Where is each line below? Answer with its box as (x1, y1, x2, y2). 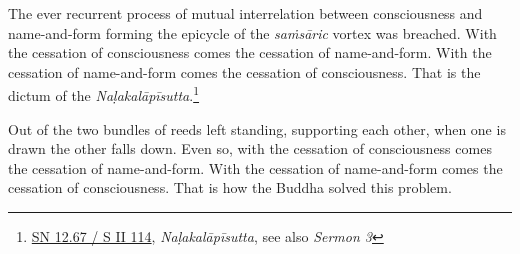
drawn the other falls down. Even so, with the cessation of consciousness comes (8, 138, 492, 159)
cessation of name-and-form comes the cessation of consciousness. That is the (8, 61, 481, 82)
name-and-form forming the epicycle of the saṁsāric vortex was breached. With (8, 22, 497, 43)
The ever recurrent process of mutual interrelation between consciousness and (8, 3, 483, 23)
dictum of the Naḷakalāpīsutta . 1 (8, 82, 200, 106)
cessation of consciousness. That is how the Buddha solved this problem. (8, 177, 452, 198)
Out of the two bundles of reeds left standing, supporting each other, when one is (8, 118, 506, 139)
